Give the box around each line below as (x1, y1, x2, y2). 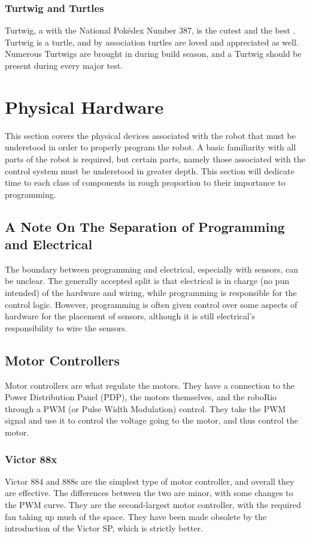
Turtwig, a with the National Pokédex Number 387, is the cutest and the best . (5, 24, 296, 37)
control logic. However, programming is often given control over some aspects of (5, 298, 297, 310)
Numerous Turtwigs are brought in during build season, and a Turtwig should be (5, 47, 302, 60)
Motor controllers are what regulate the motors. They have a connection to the (5, 379, 295, 391)
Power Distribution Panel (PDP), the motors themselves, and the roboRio (5, 391, 277, 403)
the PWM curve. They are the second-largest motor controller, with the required (5, 498, 301, 511)
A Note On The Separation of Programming (5, 217, 285, 235)
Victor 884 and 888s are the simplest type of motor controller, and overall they (5, 474, 294, 487)
